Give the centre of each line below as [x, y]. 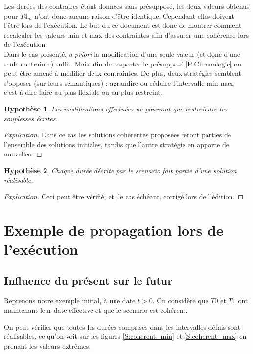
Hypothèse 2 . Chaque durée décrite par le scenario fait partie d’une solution [120, 170]
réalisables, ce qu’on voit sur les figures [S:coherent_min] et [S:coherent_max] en [125, 336]
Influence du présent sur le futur [88, 280]
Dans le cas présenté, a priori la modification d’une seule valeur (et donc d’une [122, 54]
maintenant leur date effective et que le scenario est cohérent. [96, 310]
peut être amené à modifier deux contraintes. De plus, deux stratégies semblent [123, 73]
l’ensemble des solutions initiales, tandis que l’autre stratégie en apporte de [116, 144]
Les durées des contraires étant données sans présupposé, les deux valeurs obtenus [127, 6]
